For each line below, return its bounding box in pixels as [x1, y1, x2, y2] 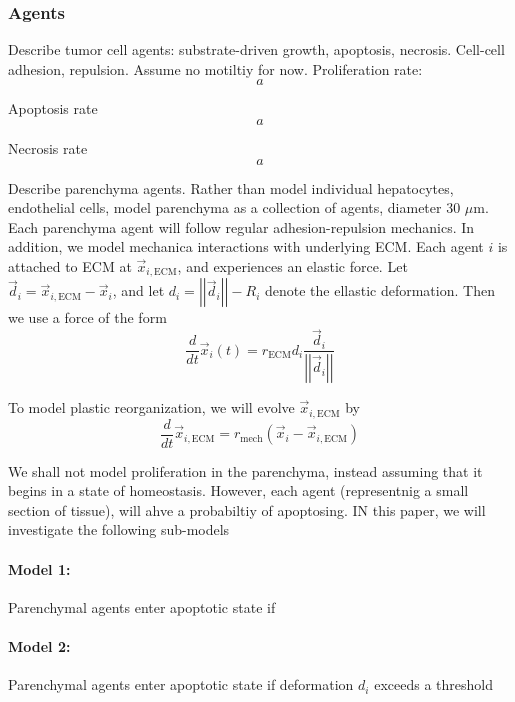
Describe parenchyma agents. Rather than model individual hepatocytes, [8, 177, 454, 198]
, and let [112, 280, 165, 301]
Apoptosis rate [8, 98, 98, 119]
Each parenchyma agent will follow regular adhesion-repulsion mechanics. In [8, 216, 475, 237]
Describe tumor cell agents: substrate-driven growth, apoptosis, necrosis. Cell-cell [8, 39, 505, 60]
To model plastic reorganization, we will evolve [8, 397, 295, 418]
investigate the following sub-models [8, 519, 230, 540]
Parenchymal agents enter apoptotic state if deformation [8, 674, 354, 695]
